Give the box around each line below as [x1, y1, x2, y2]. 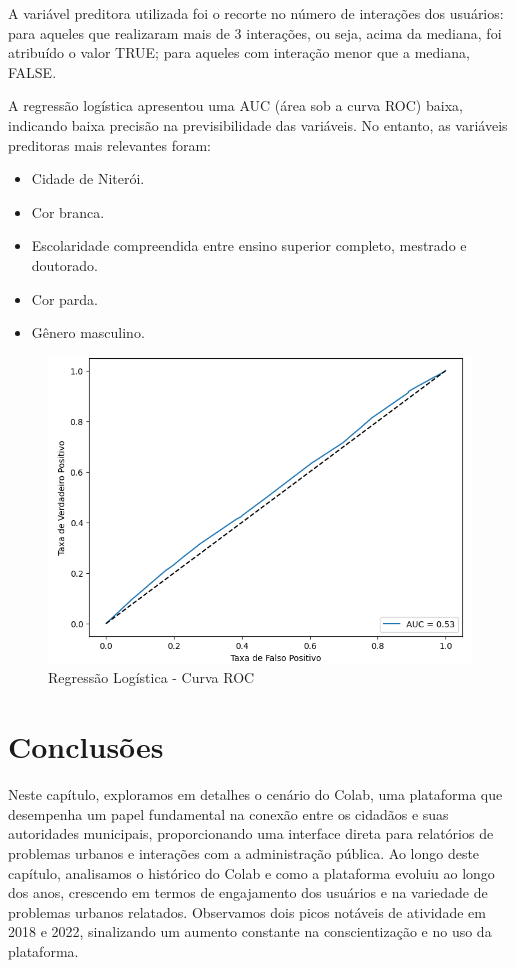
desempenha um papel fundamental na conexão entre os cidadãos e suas [8, 803, 449, 824]
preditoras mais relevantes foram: [8, 134, 211, 155]
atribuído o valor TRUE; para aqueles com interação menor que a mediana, [8, 42, 470, 63]
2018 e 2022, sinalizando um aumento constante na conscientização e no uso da [8, 921, 492, 942]
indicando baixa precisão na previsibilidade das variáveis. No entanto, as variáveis [8, 114, 508, 135]
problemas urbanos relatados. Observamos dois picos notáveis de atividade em [8, 901, 486, 922]
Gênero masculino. [31, 322, 145, 343]
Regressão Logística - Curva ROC [48, 667, 255, 688]
